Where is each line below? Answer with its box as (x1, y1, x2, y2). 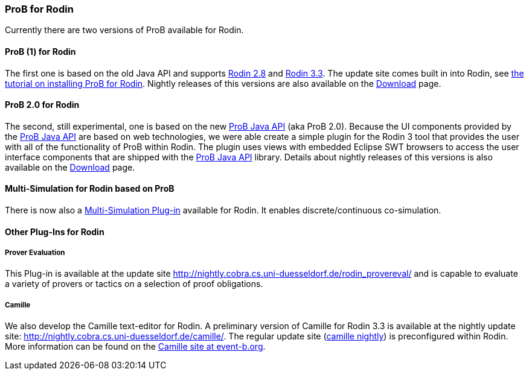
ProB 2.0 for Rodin (5, 99, 80, 110)
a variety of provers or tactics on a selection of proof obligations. (5, 279, 263, 289)
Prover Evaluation (5, 248, 65, 257)
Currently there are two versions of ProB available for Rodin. (5, 25, 244, 36)
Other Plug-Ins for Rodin (5, 226, 104, 237)
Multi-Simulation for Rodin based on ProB (5, 183, 175, 194)
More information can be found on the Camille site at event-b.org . (5, 341, 266, 352)
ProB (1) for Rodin (5, 46, 76, 57)
